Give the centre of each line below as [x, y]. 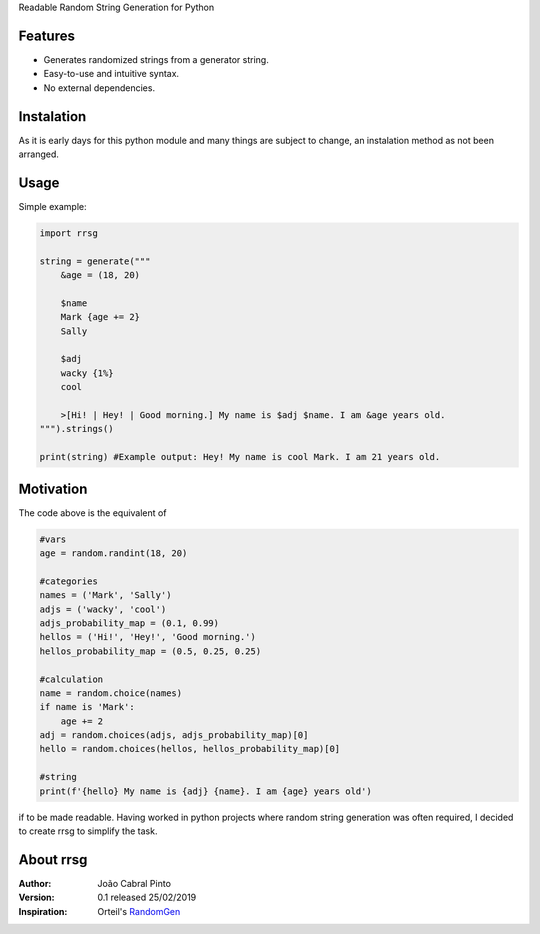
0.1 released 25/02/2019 [147, 897]
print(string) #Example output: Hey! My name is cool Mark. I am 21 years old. [240, 457]
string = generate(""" [95, 261]
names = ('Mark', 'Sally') [105, 595]
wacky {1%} [87, 373]
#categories [69, 581]
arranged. [39, 154]
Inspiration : [43, 911]
